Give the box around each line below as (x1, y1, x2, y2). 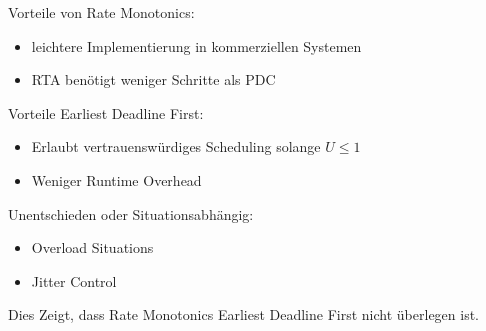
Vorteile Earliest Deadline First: (8, 102, 204, 123)
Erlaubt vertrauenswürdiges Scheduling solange (31, 136, 321, 157)
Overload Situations (31, 237, 154, 258)
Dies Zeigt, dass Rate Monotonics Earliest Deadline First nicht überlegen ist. (8, 304, 480, 325)
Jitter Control (31, 270, 117, 291)
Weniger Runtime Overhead (31, 169, 202, 190)
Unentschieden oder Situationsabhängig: (8, 203, 254, 224)
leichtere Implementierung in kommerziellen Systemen (31, 35, 362, 56)
